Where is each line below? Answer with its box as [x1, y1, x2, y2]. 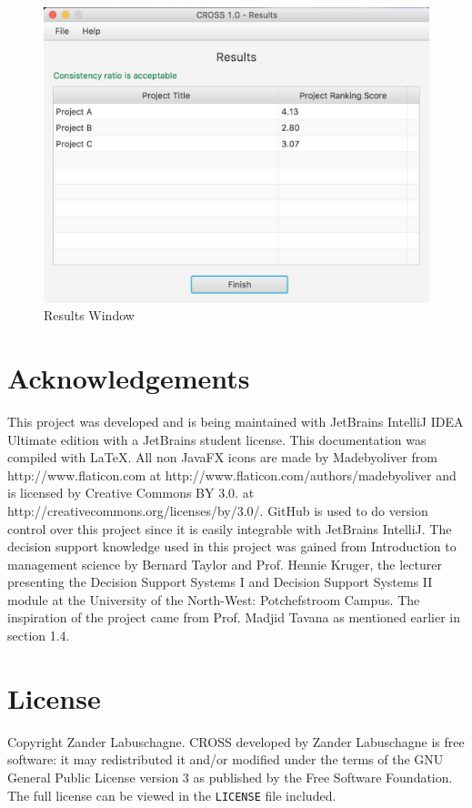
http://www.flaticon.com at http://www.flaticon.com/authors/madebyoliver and [7, 465, 457, 484]
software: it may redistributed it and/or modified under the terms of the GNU [7, 750, 444, 769]
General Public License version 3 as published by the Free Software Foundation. [7, 767, 453, 786]
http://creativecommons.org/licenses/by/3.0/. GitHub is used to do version [7, 500, 428, 520]
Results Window [44, 306, 135, 325]
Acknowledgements [7, 359, 250, 396]
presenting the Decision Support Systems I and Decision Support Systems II [7, 572, 433, 591]
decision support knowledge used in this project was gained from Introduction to [7, 537, 457, 556]
